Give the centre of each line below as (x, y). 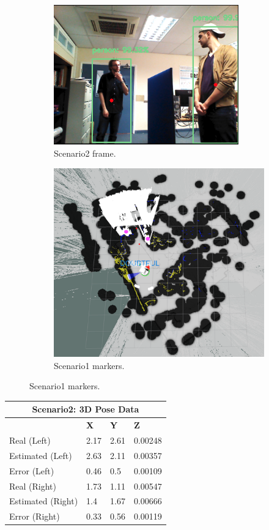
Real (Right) (33, 486)
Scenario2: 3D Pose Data (86, 409)
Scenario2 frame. (85, 153)
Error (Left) (32, 470)
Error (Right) (35, 516)
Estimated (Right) (44, 501)
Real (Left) (30, 440)
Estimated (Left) (41, 455)
